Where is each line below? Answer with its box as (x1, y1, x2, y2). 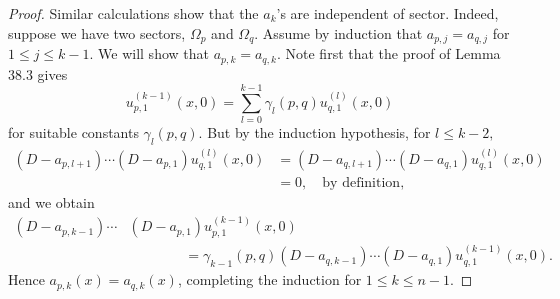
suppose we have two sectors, (8, 22, 186, 43)
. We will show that (89, 43, 209, 64)
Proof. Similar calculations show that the (8, 3, 259, 23)
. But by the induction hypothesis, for (198, 122, 431, 143)
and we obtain (8, 191, 95, 212)
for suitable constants (8, 122, 139, 143)
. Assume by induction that (254, 22, 423, 43)
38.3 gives (8, 63, 68, 84)
